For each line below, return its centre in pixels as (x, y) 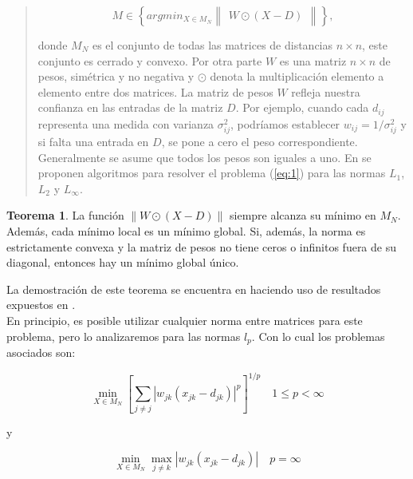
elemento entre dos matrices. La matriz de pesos (155, 91)
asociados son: (41, 352)
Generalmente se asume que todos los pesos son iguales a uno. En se (205, 157)
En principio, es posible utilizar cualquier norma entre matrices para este (185, 320)
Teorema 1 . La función (65, 215)
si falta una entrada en (93, 141)
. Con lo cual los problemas (318, 336)
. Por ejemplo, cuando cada (302, 107)
